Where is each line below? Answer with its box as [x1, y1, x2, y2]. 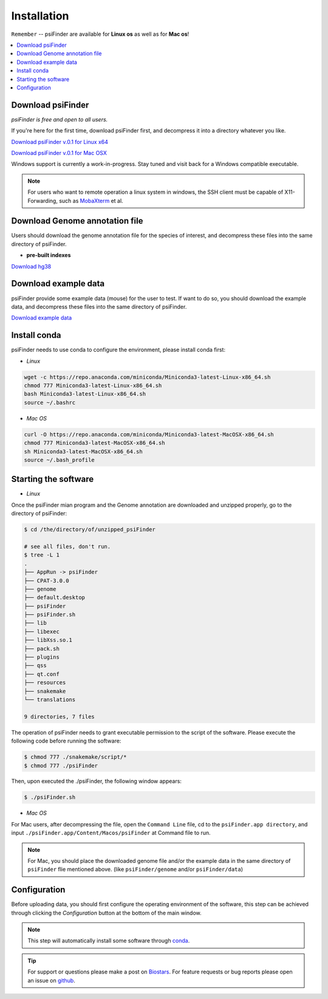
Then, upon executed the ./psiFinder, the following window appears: [11, 778, 182, 785]
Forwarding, [27, 197, 58, 204]
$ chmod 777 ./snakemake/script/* [24, 754, 127, 761]
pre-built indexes [26, 252, 71, 259]
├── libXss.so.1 [24, 637, 73, 644]
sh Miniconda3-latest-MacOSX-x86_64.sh [24, 448, 143, 455]
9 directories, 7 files [24, 713, 95, 720]
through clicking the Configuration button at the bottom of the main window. [11, 909, 202, 916]
